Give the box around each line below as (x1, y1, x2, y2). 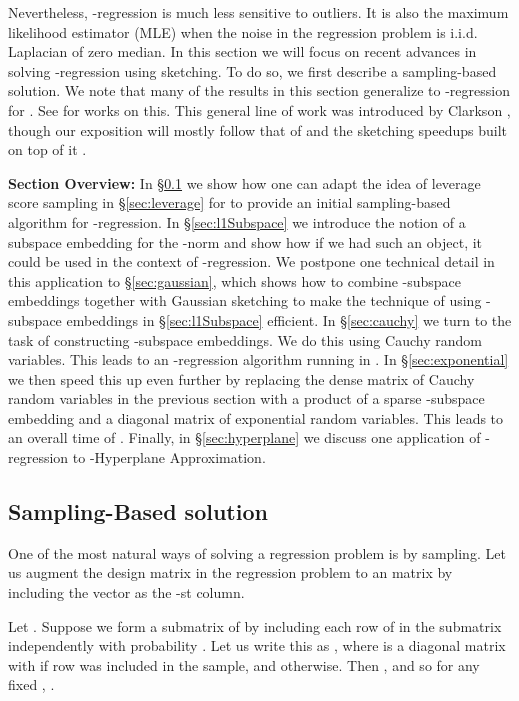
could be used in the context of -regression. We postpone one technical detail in (8, 251, 495, 272)
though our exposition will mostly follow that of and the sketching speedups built (8, 119, 508, 140)
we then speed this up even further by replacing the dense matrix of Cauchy (8, 368, 475, 389)
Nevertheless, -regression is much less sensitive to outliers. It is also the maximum (8, 2, 509, 22)
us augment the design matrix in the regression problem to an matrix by (8, 562, 453, 583)
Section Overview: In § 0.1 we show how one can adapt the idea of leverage (8, 172, 481, 193)
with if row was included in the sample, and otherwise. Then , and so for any (8, 654, 480, 675)
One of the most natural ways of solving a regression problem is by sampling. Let (8, 542, 506, 563)
